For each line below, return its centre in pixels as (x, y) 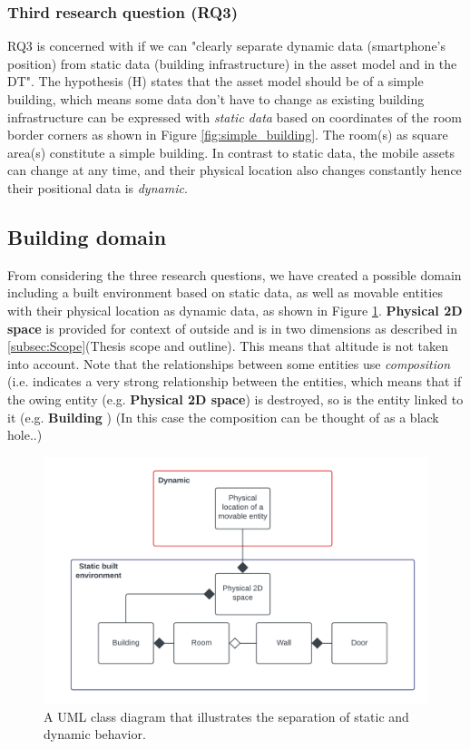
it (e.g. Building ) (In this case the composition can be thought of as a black (223, 417)
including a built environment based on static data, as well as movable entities (225, 292)
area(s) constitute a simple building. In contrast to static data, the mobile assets (231, 152)
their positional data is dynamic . (98, 187)
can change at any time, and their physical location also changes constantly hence (235, 170)
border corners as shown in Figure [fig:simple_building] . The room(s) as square (228, 135)
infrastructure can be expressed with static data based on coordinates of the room (235, 117)
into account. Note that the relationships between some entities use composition (229, 363)
